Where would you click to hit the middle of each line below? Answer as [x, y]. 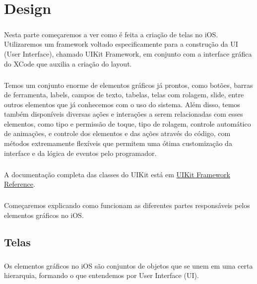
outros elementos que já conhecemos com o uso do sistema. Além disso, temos [122, 104]
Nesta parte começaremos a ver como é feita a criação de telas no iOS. [111, 34]
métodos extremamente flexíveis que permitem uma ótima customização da [118, 143]
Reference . [20, 184]
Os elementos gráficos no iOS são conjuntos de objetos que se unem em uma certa [128, 265]
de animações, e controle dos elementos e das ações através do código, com [117, 133]
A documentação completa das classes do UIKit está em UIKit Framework [117, 174]
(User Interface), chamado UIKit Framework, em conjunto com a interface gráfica [128, 53]
